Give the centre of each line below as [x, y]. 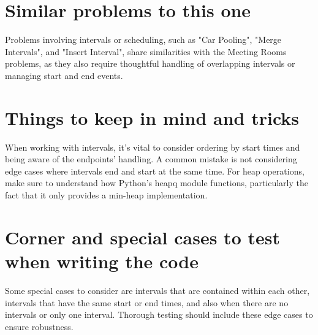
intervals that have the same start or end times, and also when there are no [147, 302]
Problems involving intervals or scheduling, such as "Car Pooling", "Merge [143, 40]
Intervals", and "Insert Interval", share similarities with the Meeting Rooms [146, 51]
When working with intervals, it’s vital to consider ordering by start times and [153, 147]
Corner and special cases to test [142, 237]
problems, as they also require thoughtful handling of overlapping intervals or [150, 63]
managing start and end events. [64, 75]
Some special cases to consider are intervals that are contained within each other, [157, 290]
